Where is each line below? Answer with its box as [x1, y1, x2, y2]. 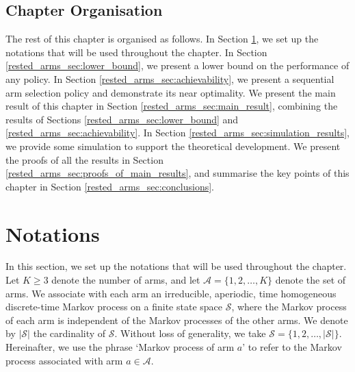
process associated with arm [5, 353, 123, 367]
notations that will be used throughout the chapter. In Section [5, 45, 267, 59]
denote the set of [275, 273, 346, 287]
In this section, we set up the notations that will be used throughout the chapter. [5, 259, 347, 273]
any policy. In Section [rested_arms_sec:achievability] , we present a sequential [5, 71, 334, 86]
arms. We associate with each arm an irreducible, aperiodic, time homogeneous [5, 286, 337, 300]
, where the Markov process [231, 299, 347, 314]
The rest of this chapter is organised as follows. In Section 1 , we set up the [5, 32, 319, 46]
